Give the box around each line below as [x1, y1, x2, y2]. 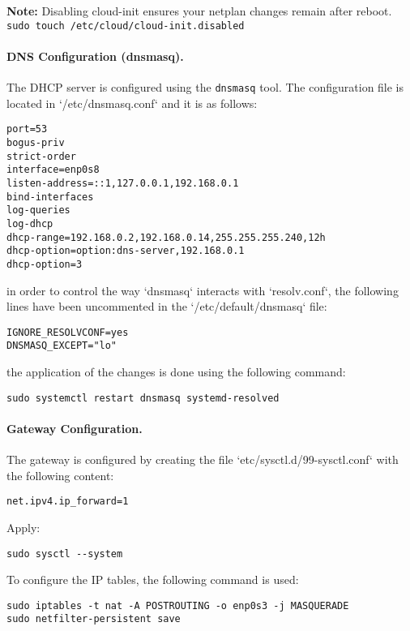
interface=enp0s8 [6, 164, 100, 176]
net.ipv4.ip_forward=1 [6, 496, 129, 508]
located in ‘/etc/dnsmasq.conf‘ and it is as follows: [6, 94, 258, 111]
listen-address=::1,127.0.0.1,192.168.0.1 [6, 177, 239, 189]
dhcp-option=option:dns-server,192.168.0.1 [6, 245, 245, 257]
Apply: [6, 518, 41, 535]
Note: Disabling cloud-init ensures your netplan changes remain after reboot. [6, 2, 392, 19]
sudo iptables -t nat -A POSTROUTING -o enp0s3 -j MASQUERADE [6, 599, 349, 612]
